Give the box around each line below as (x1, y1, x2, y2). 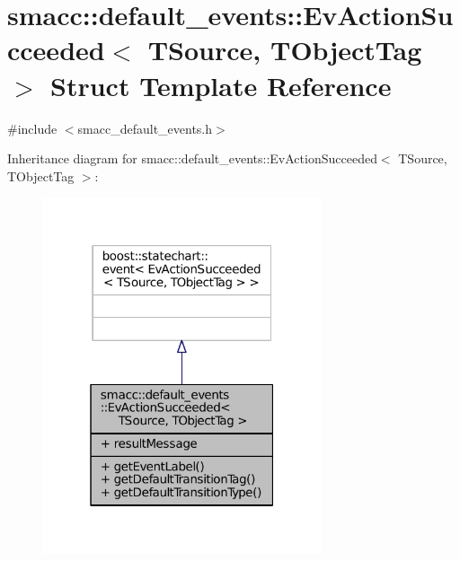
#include (7, 118, 57, 137)
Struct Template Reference (50, 66, 392, 103)
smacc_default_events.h (77, 118, 213, 137)
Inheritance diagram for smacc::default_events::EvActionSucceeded (7, 149, 377, 168)
